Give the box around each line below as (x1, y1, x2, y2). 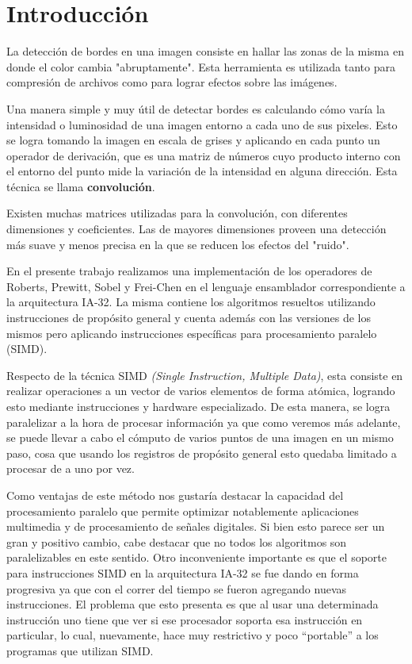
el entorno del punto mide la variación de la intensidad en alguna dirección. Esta (6, 163, 398, 179)
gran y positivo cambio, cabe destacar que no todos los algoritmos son (6, 533, 347, 550)
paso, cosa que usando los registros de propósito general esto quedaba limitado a (6, 444, 397, 461)
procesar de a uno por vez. (6, 460, 135, 477)
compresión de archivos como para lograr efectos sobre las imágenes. (6, 74, 338, 90)
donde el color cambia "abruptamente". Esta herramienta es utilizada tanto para (6, 58, 395, 75)
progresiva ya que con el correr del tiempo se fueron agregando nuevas (6, 580, 347, 597)
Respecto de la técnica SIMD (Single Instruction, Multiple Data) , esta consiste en (6, 367, 403, 383)
